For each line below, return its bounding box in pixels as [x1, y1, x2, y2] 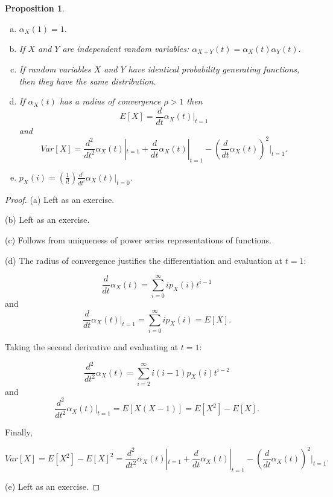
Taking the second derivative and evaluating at [5, 340, 179, 353]
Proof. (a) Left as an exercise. [5, 193, 115, 205]
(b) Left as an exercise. [5, 213, 90, 226]
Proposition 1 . [5, 2, 65, 14]
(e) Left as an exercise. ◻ [5, 480, 100, 493]
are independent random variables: [62, 42, 189, 54]
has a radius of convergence [59, 95, 161, 107]
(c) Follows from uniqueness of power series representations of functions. [5, 233, 271, 246]
